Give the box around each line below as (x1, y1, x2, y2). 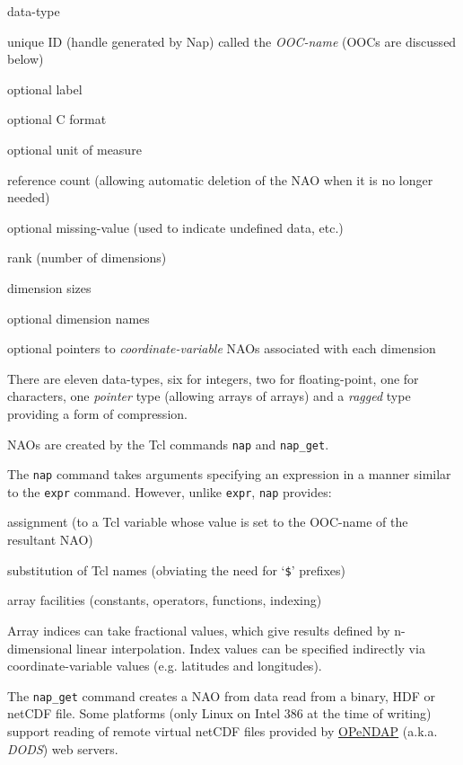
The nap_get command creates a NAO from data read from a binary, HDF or (7, 686, 436, 705)
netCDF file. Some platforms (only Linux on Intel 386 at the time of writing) (7, 704, 432, 723)
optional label (7, 79, 83, 98)
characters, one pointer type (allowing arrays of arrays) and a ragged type (7, 387, 411, 405)
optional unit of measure (7, 139, 142, 158)
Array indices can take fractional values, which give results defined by (7, 620, 390, 639)
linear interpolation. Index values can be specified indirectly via (76, 638, 425, 657)
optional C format (7, 110, 107, 129)
